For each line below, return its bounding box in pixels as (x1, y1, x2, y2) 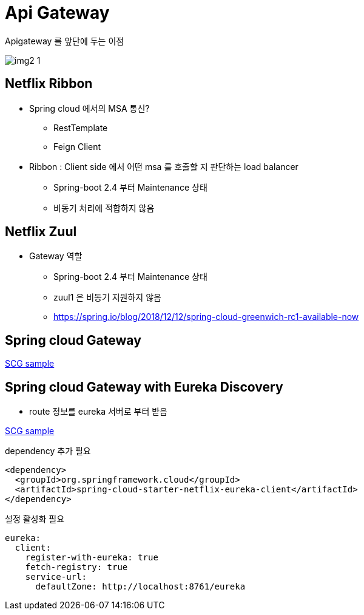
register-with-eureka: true (25, 552, 158, 563)
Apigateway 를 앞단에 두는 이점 (5, 35, 124, 46)
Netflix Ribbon (5, 76, 93, 92)
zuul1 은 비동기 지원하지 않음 (53, 292, 161, 303)
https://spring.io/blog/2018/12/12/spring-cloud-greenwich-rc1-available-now (53, 311, 359, 322)
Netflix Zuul (5, 224, 77, 240)
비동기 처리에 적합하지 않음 (53, 202, 155, 213)
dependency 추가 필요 (5, 446, 91, 457)
